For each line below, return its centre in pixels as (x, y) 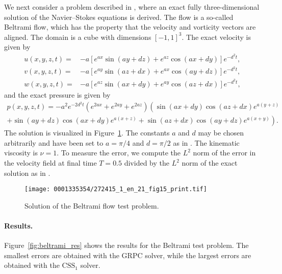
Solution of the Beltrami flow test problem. (92, 205)
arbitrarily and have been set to (54, 142)
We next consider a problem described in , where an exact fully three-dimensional (132, 7)
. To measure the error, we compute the (119, 153)
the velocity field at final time (50, 163)
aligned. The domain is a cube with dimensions (78, 37)
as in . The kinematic (206, 142)
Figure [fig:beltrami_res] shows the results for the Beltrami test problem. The (126, 245)
